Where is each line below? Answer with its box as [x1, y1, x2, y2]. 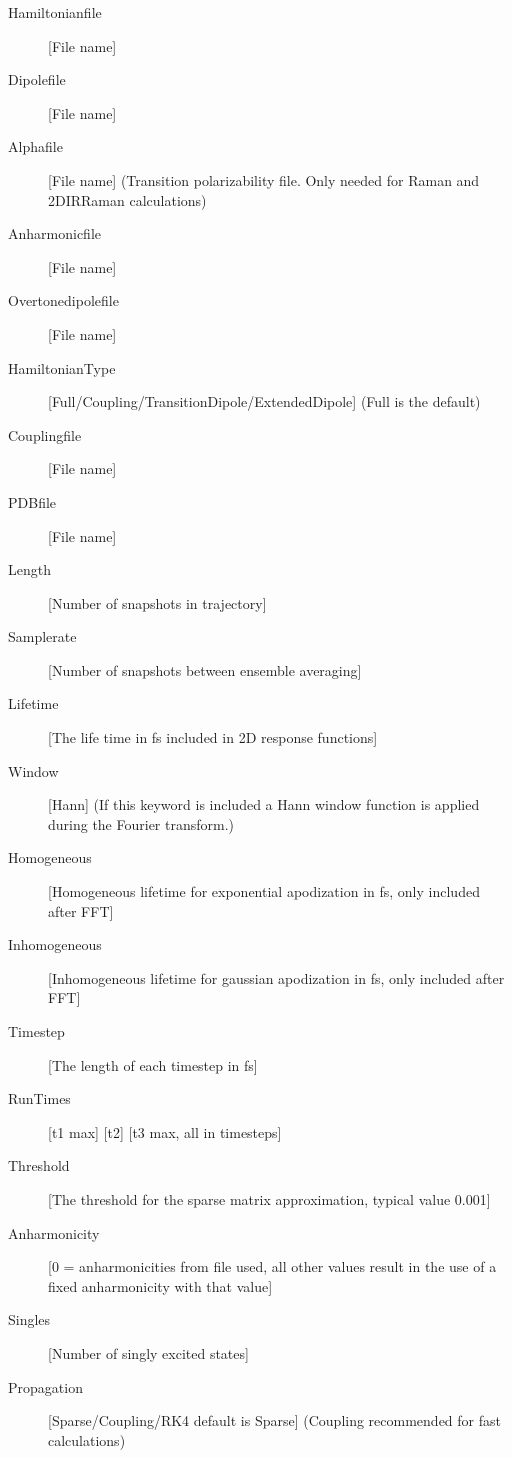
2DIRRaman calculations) [48, 189, 207, 210]
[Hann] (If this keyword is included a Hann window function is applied [48, 794, 480, 815]
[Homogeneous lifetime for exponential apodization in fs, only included [48, 881, 480, 902]
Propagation [8, 1376, 83, 1397]
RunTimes [8, 1088, 71, 1109]
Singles [8, 1309, 51, 1330]
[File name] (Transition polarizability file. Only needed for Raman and [48, 169, 480, 190]
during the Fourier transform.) [48, 813, 235, 834]
